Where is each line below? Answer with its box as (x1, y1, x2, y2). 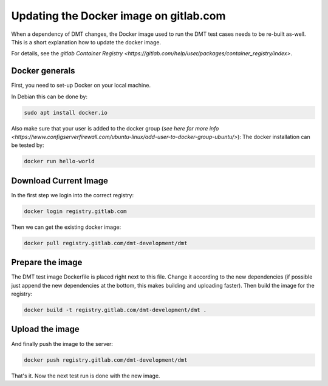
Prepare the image (11, 257, 83, 268)
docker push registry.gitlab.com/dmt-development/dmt (24, 356, 188, 364)
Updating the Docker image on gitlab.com (11, 9, 226, 22)
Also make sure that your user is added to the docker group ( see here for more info (11, 124, 219, 132)
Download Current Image (11, 175, 109, 186)
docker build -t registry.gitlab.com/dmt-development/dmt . (24, 306, 207, 314)
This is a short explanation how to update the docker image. (11, 38, 162, 46)
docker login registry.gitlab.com (24, 208, 127, 215)
